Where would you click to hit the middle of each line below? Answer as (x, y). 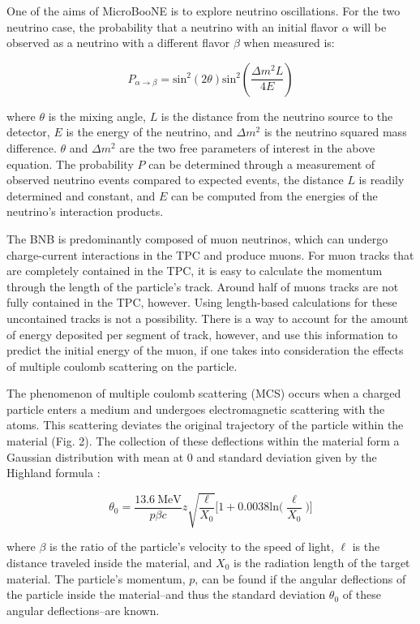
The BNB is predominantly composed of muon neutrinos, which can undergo (197, 238)
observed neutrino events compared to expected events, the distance (175, 180)
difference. (32, 147)
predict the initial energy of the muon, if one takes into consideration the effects (205, 350)
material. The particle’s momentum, (96, 578)
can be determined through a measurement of (262, 164)
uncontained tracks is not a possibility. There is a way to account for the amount (208, 318)
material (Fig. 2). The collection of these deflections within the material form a (203, 441)
